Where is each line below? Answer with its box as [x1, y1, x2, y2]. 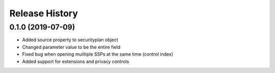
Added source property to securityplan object [22, 37, 118, 43]
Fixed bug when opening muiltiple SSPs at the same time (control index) [22, 51, 173, 57]
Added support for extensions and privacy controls [22, 58, 129, 64]
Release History [9, 8, 78, 19]
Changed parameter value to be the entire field [22, 44, 121, 50]
